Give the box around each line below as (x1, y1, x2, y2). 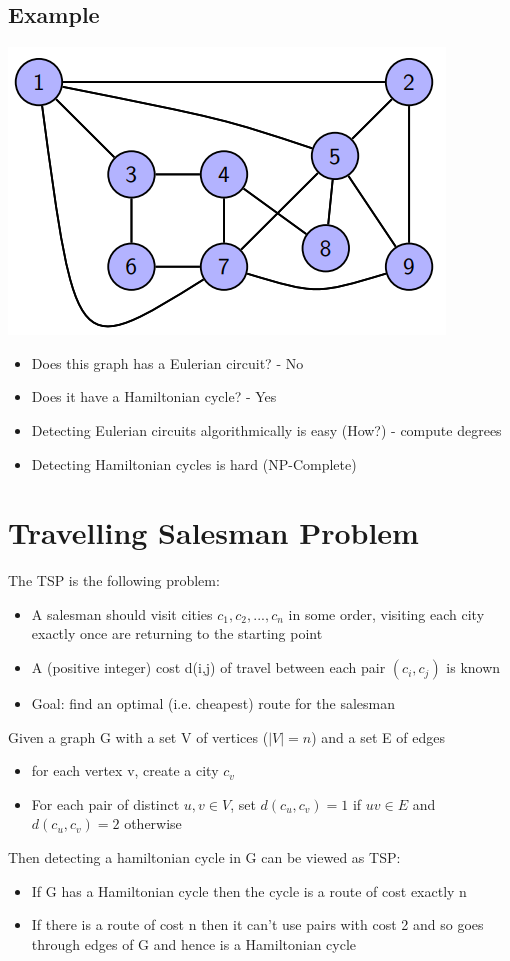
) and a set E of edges (311, 726, 445, 747)
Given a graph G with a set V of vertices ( (8, 726, 269, 747)
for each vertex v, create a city (31, 760, 219, 781)
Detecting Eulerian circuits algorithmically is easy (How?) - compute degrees (31, 419, 502, 440)
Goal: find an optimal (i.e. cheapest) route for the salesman (31, 693, 396, 714)
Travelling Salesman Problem (8, 512, 419, 553)
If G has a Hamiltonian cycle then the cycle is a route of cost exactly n (31, 880, 467, 901)
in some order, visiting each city (288, 603, 485, 624)
